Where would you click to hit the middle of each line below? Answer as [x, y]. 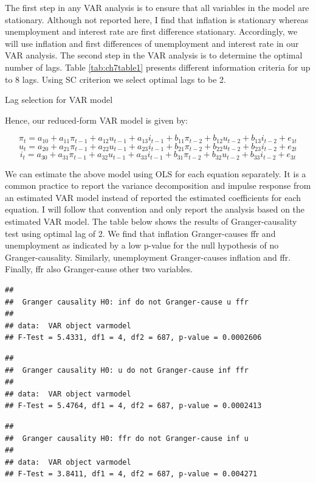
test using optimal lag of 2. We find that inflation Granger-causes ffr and [140, 233]
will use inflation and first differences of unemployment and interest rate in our [152, 43]
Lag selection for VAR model [59, 100]
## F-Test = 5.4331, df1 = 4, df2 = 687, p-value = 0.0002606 [133, 338]
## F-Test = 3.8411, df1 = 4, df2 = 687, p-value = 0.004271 [131, 474]
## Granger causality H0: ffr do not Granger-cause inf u [127, 438]
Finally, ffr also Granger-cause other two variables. [99, 269]
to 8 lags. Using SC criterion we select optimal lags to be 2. [115, 79]
